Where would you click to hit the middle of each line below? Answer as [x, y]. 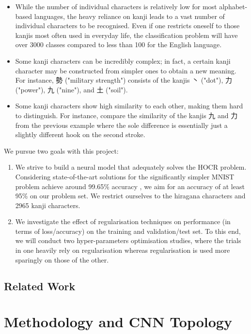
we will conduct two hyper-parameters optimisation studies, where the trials [128, 240]
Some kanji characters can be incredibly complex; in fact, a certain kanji [123, 61]
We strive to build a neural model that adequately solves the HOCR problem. [131, 167]
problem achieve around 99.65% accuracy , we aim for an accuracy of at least [130, 186]
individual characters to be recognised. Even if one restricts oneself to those [127, 26]
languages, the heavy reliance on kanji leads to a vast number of [129, 16]
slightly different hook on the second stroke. [80, 134]
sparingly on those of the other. [62, 259]
